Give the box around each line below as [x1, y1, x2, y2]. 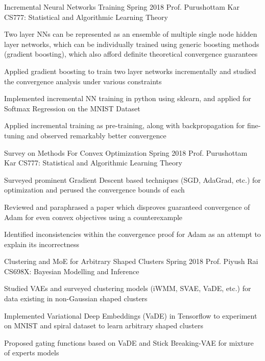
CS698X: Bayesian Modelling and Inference [4, 266, 139, 276]
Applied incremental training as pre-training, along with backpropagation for [4, 120, 245, 131]
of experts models [4, 347, 59, 358]
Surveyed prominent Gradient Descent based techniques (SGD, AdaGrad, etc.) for [4, 174, 261, 185]
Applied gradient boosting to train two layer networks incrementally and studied [4, 65, 256, 76]
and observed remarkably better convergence [27, 130, 166, 140]
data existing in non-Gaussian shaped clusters [4, 293, 148, 304]
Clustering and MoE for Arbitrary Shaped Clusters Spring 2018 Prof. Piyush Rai [4, 256, 258, 267]
